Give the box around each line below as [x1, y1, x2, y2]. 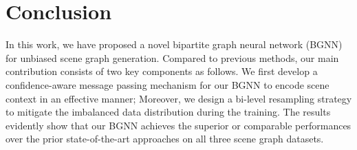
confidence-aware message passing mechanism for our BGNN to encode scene [6, 77, 329, 92]
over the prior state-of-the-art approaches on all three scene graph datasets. [6, 131, 324, 146]
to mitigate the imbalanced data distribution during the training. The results [6, 105, 331, 119]
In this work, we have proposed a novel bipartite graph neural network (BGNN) [6, 37, 343, 52]
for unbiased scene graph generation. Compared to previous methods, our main [6, 50, 339, 65]
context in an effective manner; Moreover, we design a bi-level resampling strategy [6, 91, 352, 105]
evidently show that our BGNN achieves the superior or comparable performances [6, 118, 351, 132]
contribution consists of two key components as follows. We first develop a [6, 64, 318, 78]
